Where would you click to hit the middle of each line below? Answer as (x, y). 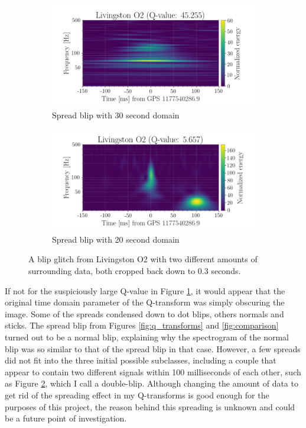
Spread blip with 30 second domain (116, 115)
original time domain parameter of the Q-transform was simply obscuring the (145, 302)
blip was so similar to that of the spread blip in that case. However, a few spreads (153, 348)
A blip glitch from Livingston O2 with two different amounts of (143, 259)
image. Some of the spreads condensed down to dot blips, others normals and (144, 313)
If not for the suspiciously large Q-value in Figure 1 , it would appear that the (145, 290)
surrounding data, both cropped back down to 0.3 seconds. (135, 270)
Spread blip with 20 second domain (116, 239)
